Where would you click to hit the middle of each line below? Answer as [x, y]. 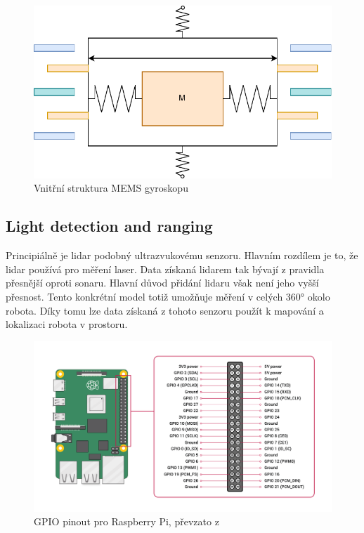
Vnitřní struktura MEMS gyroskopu [111, 188]
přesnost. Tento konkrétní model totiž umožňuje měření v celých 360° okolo [168, 296]
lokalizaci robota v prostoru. [67, 324]
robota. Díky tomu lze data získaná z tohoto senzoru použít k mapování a [165, 310]
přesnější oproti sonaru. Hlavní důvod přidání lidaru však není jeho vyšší [162, 283]
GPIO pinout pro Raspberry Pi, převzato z [126, 521]
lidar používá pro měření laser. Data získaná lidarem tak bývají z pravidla [165, 269]
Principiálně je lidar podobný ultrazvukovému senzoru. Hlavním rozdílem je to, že [182, 255]
